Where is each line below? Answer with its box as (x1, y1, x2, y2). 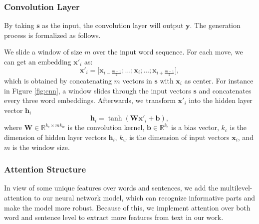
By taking (4, 20, 34, 30)
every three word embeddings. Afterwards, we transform (4, 95, 176, 105)
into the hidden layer (189, 95, 253, 105)
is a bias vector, (171, 122, 219, 132)
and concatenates (199, 85, 252, 95)
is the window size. (12, 141, 70, 152)
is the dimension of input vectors (129, 131, 230, 142)
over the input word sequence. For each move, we (93, 46, 243, 57)
